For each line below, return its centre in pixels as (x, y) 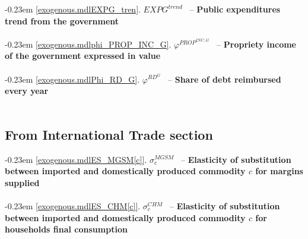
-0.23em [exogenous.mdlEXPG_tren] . (73, 9)
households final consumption (66, 229)
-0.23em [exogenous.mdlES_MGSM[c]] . (76, 159)
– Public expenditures (235, 9)
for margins (279, 171)
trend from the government (62, 21)
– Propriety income (256, 44)
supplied (22, 182)
